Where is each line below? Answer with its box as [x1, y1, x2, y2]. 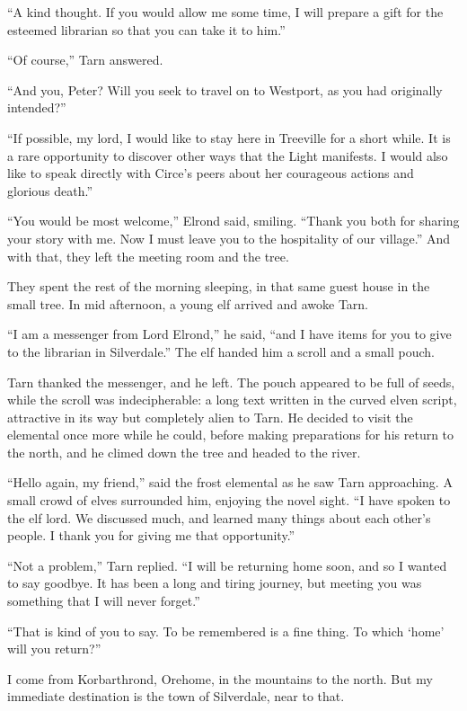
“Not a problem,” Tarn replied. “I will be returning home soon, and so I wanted [7, 555, 447, 574]
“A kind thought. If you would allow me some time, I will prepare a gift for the [7, 3, 444, 21]
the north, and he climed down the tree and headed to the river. [7, 442, 361, 461]
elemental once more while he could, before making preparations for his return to [7, 425, 454, 444]
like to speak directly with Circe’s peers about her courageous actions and [7, 164, 414, 182]
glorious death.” [7, 181, 93, 200]
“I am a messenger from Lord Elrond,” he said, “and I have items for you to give [7, 324, 452, 343]
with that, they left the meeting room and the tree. [7, 246, 289, 265]
